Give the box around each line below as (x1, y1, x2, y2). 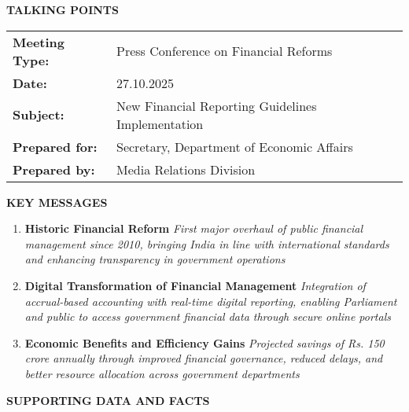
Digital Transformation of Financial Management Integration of (24, 277, 366, 293)
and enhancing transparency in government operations (24, 251, 286, 267)
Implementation (116, 114, 204, 133)
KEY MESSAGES (6, 193, 108, 210)
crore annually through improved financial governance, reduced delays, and (24, 350, 383, 366)
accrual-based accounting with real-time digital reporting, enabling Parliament (24, 292, 397, 309)
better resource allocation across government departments (24, 365, 300, 381)
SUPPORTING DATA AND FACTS (6, 392, 210, 408)
